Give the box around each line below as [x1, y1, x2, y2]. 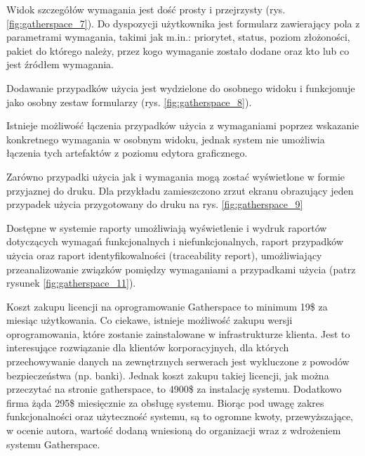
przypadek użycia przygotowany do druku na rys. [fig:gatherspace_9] [6, 197, 303, 211]
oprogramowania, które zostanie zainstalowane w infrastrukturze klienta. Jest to [6, 326, 350, 341]
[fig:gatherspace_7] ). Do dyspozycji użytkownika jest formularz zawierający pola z [6, 15, 360, 30]
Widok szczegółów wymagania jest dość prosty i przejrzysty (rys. [6, 2, 286, 16]
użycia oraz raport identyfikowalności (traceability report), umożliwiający [6, 247, 322, 262]
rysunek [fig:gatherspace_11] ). [6, 275, 136, 290]
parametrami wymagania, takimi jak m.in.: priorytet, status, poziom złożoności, [6, 30, 350, 44]
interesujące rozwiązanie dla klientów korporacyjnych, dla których [6, 340, 289, 355]
